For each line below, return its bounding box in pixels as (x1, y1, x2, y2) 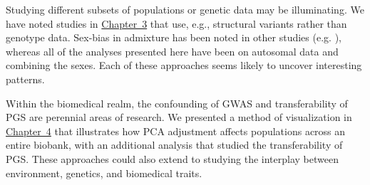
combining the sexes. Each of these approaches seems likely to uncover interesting (6, 58, 362, 73)
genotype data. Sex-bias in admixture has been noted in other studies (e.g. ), (6, 30, 341, 45)
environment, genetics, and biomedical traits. (6, 165, 202, 180)
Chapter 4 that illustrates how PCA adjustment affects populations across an (6, 123, 346, 138)
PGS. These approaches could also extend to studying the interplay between (6, 151, 339, 166)
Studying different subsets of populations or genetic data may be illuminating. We (6, 2, 364, 16)
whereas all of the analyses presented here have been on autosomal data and (6, 43, 339, 58)
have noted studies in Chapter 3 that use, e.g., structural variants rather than (6, 16, 347, 31)
